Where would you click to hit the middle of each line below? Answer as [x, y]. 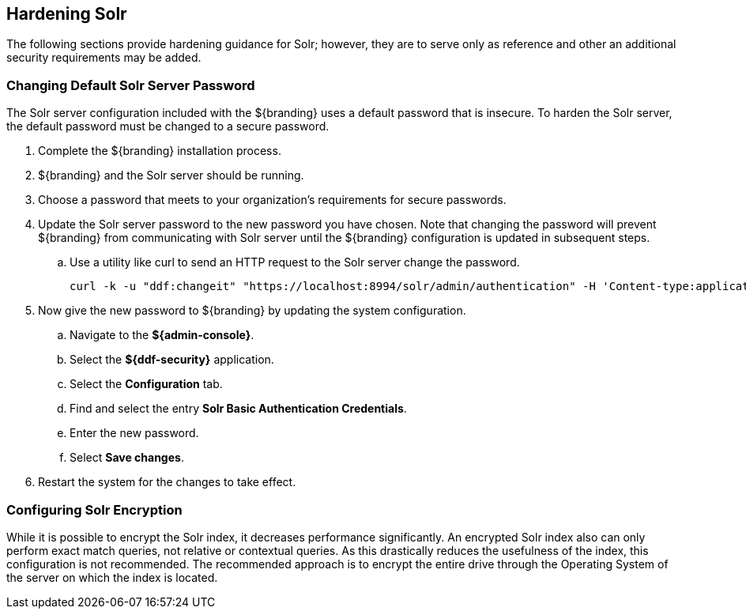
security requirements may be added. [104, 58]
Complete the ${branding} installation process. [160, 151]
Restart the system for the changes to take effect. [167, 482]
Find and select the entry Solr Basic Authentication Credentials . [238, 409]
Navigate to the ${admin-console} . [162, 335]
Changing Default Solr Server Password [131, 85]
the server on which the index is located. [112, 577]
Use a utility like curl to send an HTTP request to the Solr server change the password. [295, 262]
